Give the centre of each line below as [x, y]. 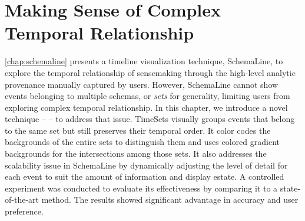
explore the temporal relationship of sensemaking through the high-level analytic [150, 72]
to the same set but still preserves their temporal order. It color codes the [138, 130]
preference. [24, 211]
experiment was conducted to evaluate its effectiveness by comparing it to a [141, 188]
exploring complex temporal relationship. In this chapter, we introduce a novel [146, 107]
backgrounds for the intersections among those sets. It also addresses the [136, 154]
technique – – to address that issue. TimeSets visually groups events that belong [150, 119]
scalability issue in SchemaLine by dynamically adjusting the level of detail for [146, 165]
